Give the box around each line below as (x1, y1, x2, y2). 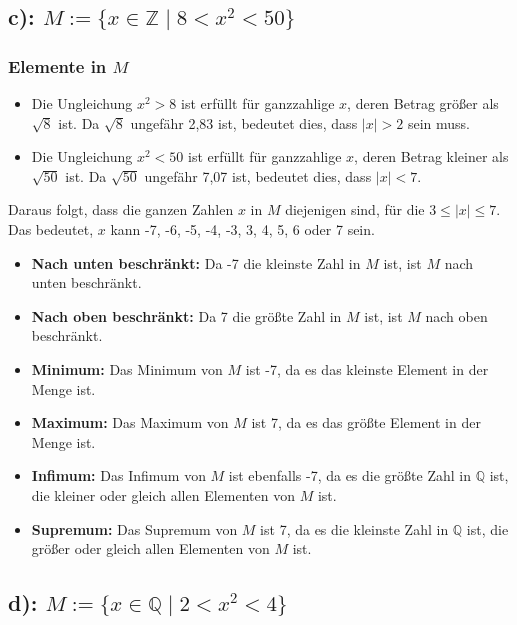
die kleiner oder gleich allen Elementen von (31, 484, 295, 505)
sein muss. (407, 112, 470, 133)
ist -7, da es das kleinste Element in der (245, 358, 489, 379)
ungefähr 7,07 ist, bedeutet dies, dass (144, 165, 372, 186)
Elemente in (8, 53, 107, 78)
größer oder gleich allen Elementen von (31, 538, 270, 559)
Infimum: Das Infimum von (31, 465, 206, 486)
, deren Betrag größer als (347, 93, 499, 113)
